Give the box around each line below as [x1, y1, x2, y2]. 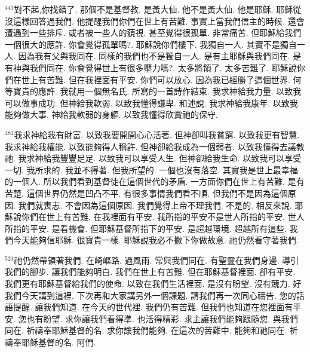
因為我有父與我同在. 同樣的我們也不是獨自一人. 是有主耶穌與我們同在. [18, 50, 290, 62]
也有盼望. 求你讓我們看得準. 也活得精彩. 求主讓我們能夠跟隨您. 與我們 [26, 312, 298, 325]
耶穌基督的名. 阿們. [21, 336, 96, 348]
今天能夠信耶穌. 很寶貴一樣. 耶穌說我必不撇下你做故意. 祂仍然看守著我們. [13, 234, 299, 246]
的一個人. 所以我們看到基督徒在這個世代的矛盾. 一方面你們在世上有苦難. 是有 [5, 175, 305, 188]
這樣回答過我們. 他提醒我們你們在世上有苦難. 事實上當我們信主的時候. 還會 [13, 14, 305, 27]
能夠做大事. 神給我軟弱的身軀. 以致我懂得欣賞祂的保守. [5, 108, 218, 121]
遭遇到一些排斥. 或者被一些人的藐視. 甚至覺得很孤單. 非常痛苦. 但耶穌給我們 [5, 26, 302, 39]
